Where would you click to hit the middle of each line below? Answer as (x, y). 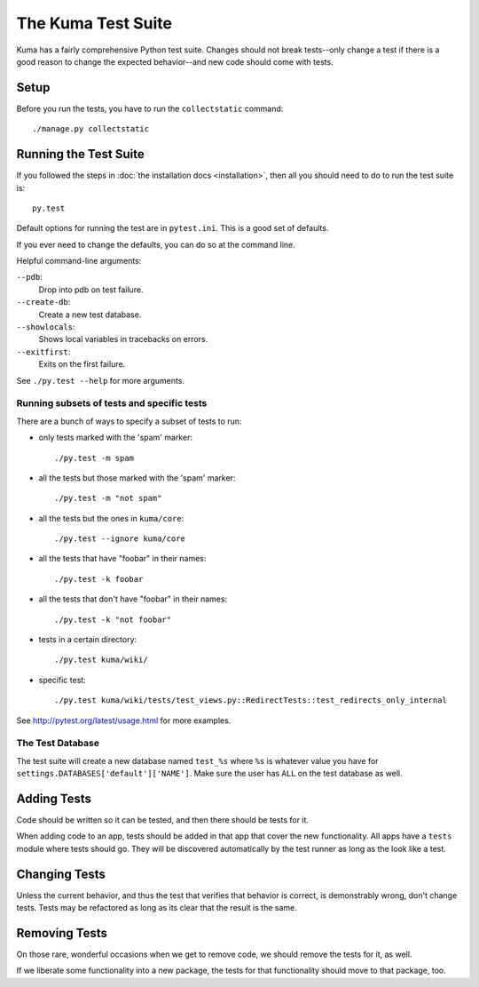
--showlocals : (46, 327)
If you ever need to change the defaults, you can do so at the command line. (156, 244)
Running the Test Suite (81, 154)
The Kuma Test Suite (94, 23)
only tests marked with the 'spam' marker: (115, 438)
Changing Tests (61, 874)
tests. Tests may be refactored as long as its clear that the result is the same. (157, 908)
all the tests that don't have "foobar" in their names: (133, 599)
